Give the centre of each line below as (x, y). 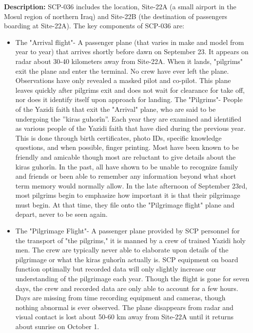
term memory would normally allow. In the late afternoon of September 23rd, (131, 185)
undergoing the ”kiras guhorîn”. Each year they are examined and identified (128, 118)
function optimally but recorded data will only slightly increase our (116, 269)
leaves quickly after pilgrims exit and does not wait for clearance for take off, (130, 90)
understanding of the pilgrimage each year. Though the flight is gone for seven (132, 279)
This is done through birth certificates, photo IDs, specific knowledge (118, 137)
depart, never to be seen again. (61, 214)
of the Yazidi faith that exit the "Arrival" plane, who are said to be (116, 109)
